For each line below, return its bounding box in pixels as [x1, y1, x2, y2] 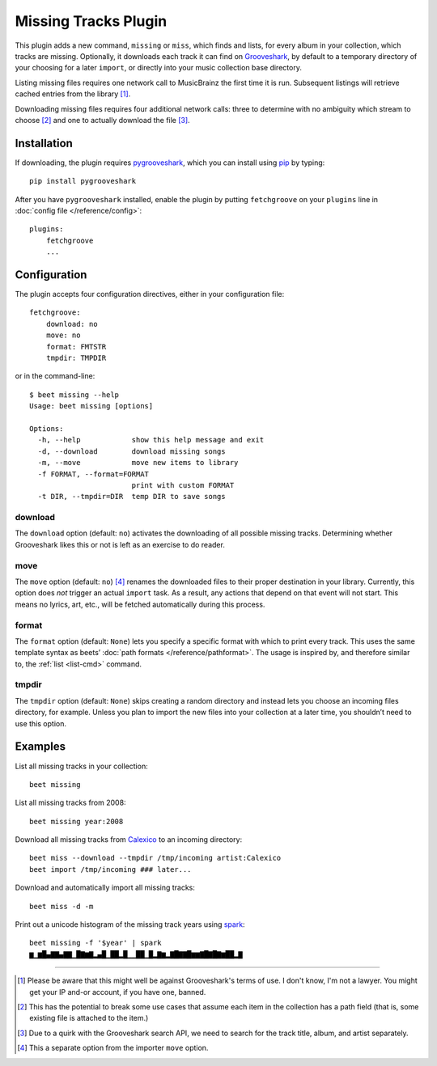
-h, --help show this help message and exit [37, 435, 265, 445]
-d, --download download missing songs [37, 446, 226, 456]
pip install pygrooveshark [29, 176, 137, 186]
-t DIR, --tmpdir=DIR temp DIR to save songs [37, 492, 226, 501]
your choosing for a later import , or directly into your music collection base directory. [15, 63, 303, 73]
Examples [15, 740, 66, 754]
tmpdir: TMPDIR [45, 353, 107, 362]
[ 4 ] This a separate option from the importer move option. [17, 1043, 209, 1053]
